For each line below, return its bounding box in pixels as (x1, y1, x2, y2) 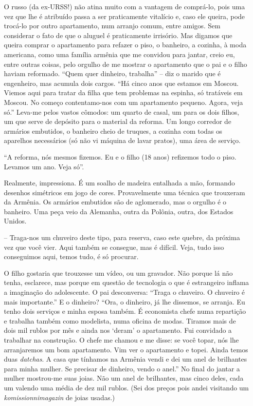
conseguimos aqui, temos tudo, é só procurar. (4, 251, 139, 262)
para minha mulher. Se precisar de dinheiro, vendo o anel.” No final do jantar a (4, 363, 240, 373)
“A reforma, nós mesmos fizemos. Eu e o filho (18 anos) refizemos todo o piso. (4, 151, 236, 162)
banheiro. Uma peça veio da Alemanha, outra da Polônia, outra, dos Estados (4, 206, 234, 216)
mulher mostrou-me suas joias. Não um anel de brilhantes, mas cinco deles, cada (4, 373, 244, 383)
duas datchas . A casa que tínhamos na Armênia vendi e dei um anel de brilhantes (4, 354, 247, 364)
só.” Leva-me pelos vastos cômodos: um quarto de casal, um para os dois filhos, (4, 106, 239, 117)
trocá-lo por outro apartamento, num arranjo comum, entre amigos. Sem (4, 20, 220, 31)
